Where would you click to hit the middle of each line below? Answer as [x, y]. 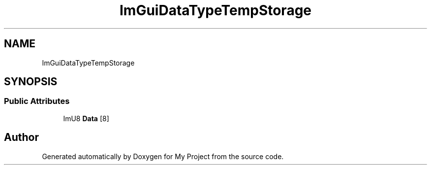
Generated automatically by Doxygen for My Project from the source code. [163, 156]
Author [21, 137]
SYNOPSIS [31, 82]
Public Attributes [37, 101]
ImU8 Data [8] [86, 118]
